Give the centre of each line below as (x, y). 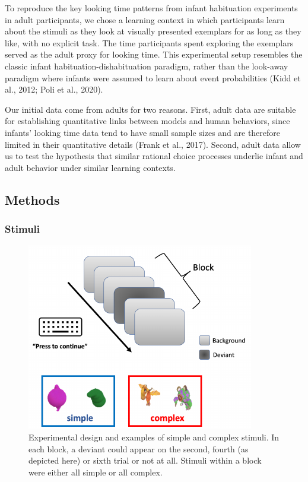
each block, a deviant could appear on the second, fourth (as (139, 448)
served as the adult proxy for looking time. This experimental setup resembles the (154, 54)
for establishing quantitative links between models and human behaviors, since (147, 121)
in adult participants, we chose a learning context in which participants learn (145, 19)
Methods (32, 199)
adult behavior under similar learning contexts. (90, 167)
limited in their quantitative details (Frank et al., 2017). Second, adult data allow (153, 144)
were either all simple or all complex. (96, 472)
